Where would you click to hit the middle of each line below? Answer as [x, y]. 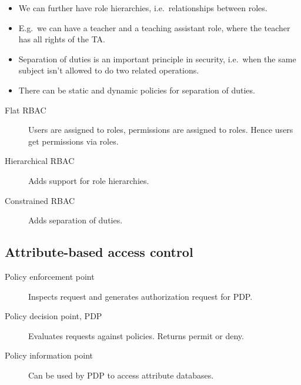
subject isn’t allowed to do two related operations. [109, 70]
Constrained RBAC [40, 200]
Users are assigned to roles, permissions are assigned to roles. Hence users [161, 130]
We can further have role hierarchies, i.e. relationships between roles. [143, 8]
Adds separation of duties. [76, 220]
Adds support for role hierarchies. [89, 180]
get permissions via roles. [73, 141]
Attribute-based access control [99, 252]
